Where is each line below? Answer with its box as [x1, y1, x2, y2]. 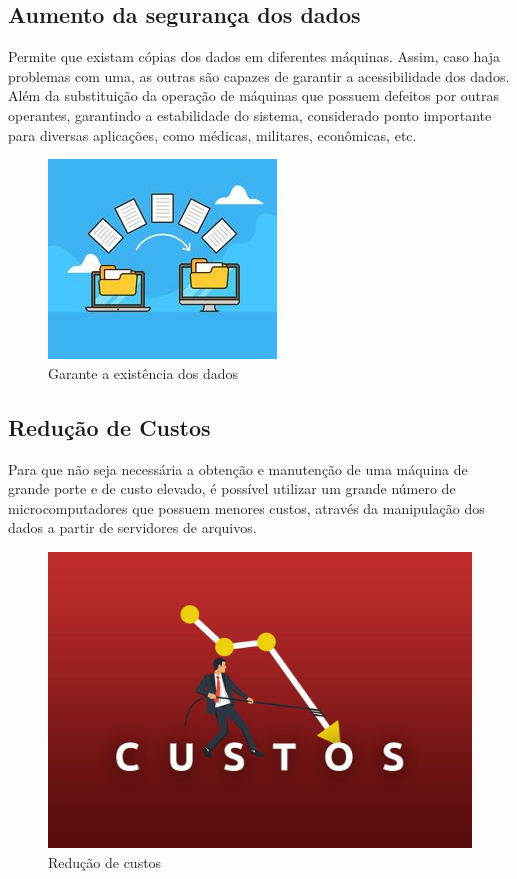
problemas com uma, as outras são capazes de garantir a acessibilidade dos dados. [8, 65, 510, 86]
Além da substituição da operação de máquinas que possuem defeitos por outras [8, 85, 500, 106]
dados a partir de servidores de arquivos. [8, 517, 257, 538]
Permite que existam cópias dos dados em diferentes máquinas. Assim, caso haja [8, 46, 501, 67]
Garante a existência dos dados [48, 362, 239, 383]
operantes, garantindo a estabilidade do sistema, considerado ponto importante [8, 104, 492, 125]
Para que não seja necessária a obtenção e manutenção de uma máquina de [8, 458, 468, 479]
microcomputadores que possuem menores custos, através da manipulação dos [8, 497, 485, 518]
